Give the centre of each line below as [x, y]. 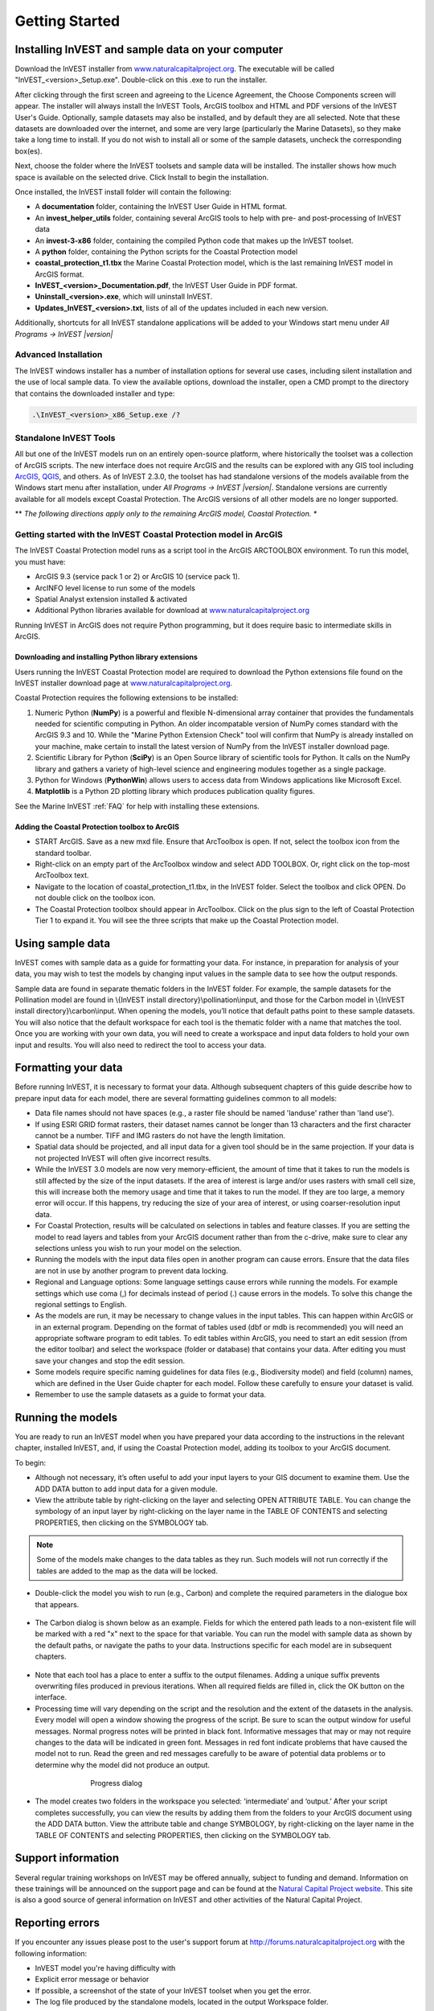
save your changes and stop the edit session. [110, 1360]
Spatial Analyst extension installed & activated [111, 598]
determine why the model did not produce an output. [123, 1765]
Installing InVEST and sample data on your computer [149, 49]
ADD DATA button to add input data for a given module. [126, 1489]
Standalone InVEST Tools [65, 438]
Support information [67, 1858]
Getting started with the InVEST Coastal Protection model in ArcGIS [149, 535]
